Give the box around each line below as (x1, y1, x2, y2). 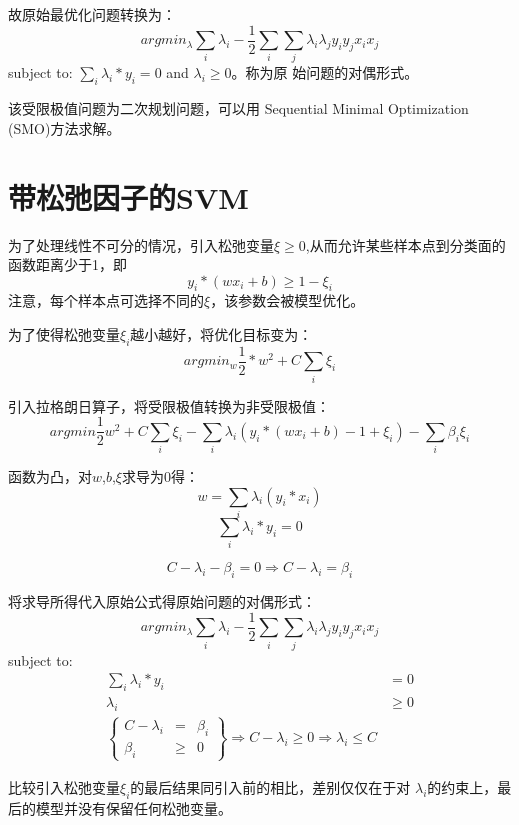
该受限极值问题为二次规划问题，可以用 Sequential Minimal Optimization (8, 98, 469, 119)
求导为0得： (122, 466, 199, 487)
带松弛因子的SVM (8, 176, 249, 217)
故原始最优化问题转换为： (8, 4, 176, 24)
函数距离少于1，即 (8, 254, 127, 275)
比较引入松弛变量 (8, 776, 120, 797)
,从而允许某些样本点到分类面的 (305, 234, 506, 255)
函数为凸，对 (8, 466, 92, 487)
